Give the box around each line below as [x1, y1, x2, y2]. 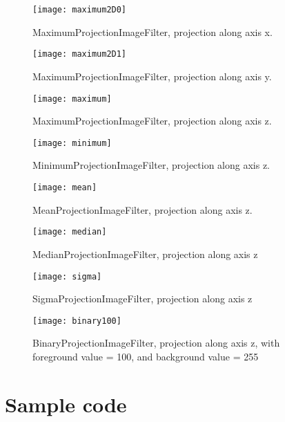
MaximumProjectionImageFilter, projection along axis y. [32, 68, 272, 83]
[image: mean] [32, 183, 97, 192]
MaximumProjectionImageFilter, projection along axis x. [32, 24, 273, 39]
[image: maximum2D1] [32, 49, 127, 59]
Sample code [5, 389, 127, 418]
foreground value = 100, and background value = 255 [32, 349, 259, 363]
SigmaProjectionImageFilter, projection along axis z [32, 291, 253, 306]
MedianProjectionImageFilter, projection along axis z [32, 246, 258, 261]
